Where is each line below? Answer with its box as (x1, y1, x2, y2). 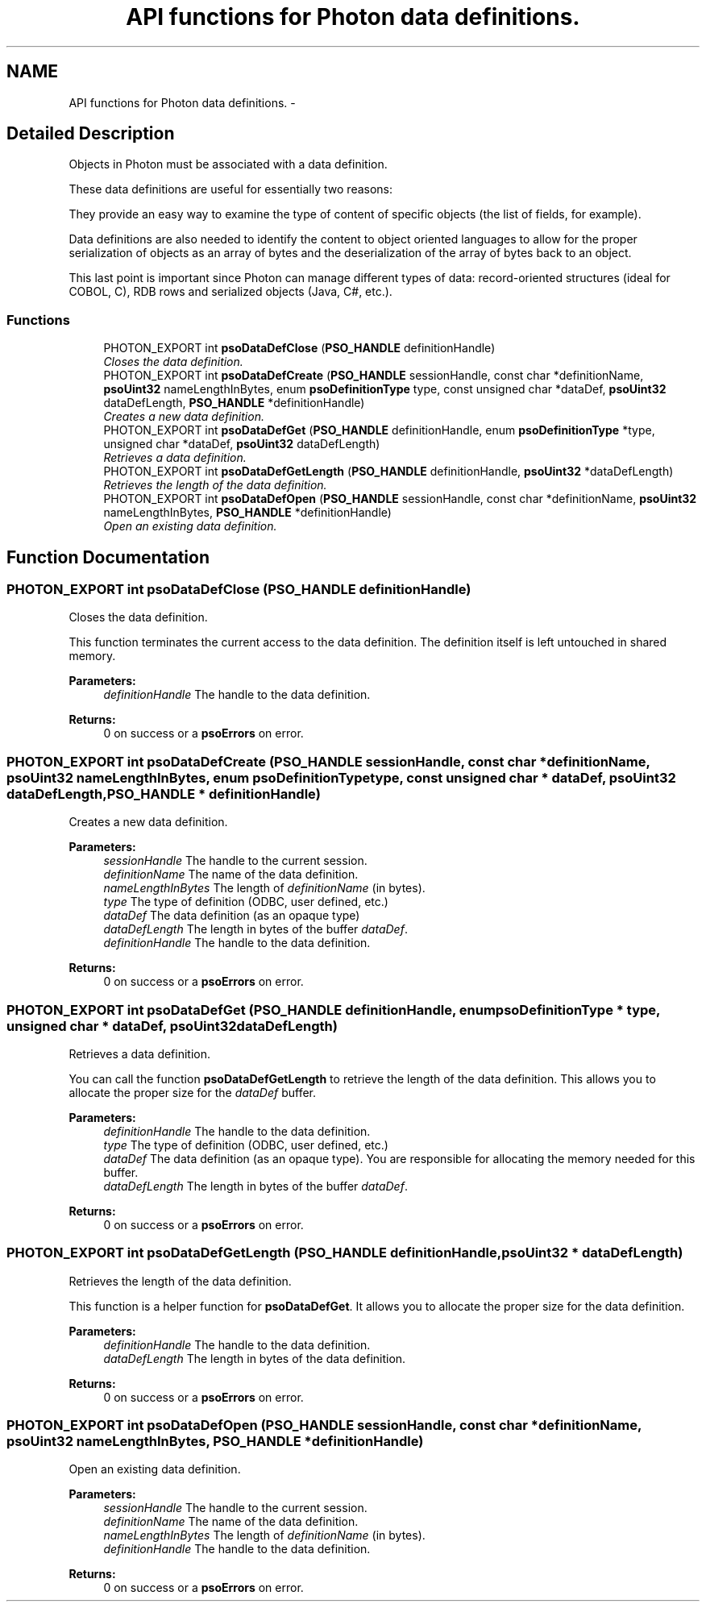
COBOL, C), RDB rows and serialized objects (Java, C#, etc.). (69, 285, 392, 299)
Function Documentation (6, 546, 210, 567)
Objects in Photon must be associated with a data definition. (69, 157, 388, 172)
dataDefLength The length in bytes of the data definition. (103, 1351, 406, 1365)
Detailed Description (6, 123, 175, 144)
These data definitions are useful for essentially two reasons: (69, 182, 393, 197)
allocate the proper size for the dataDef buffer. (69, 1085, 317, 1099)
